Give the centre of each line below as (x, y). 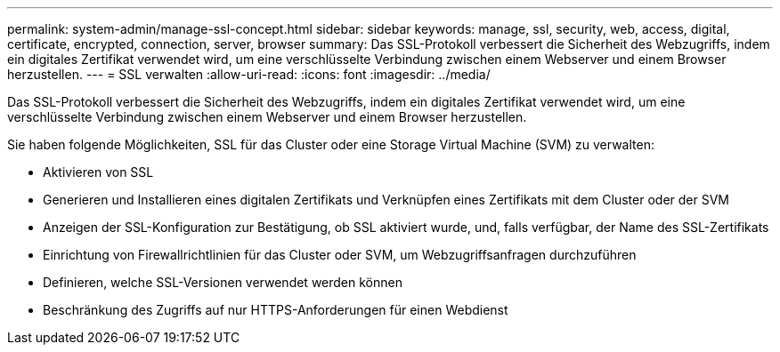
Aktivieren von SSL (98, 172)
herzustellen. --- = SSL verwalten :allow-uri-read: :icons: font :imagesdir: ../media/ (249, 74)
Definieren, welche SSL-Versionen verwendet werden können (223, 282)
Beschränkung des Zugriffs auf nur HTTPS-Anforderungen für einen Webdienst (276, 310)
